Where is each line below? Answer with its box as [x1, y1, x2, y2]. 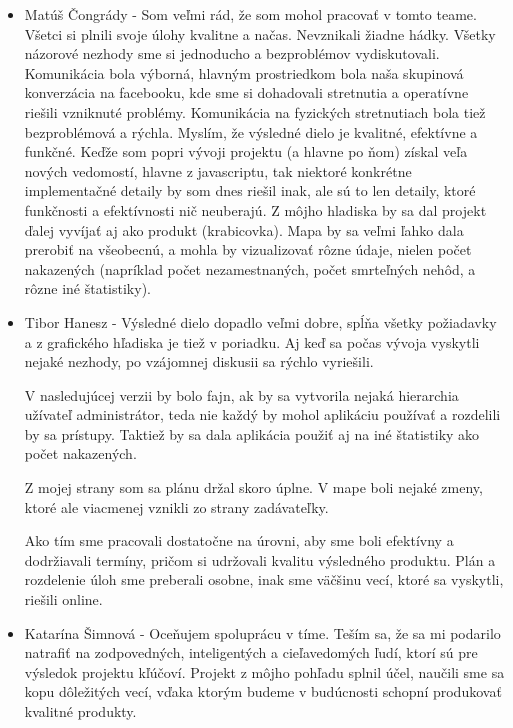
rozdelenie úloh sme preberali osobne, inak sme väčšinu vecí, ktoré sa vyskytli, [24, 569, 504, 590]
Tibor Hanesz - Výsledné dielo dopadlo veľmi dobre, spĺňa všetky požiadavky [24, 311, 497, 332]
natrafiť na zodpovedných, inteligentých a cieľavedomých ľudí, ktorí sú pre [24, 642, 478, 663]
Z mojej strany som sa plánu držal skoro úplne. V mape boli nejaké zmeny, [24, 477, 483, 498]
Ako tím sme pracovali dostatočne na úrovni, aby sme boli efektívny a [24, 530, 454, 551]
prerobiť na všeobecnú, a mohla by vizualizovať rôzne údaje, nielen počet [24, 239, 472, 260]
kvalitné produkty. [24, 701, 137, 721]
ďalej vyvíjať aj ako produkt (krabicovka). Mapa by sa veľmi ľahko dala [24, 219, 464, 240]
